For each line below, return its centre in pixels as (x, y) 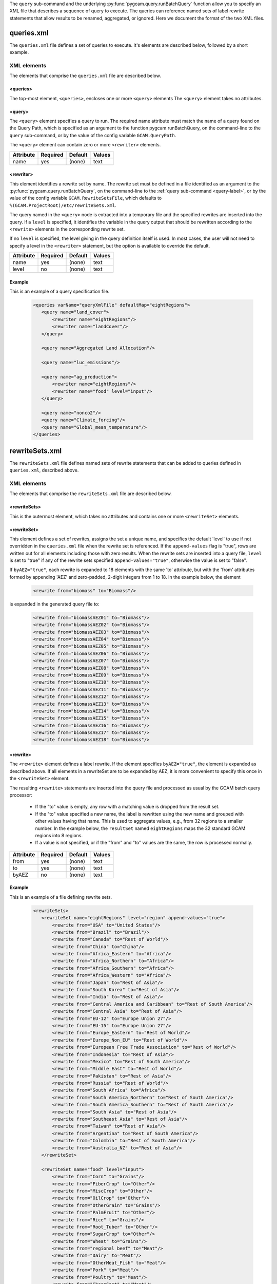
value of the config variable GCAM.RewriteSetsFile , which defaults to (85, 198)
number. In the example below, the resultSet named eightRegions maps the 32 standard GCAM (140, 828)
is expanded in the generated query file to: (54, 604)
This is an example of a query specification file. (60, 291)
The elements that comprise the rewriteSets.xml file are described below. (91, 494)
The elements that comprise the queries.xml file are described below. (85, 76)
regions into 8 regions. (59, 835)
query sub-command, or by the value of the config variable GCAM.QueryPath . (93, 135)
